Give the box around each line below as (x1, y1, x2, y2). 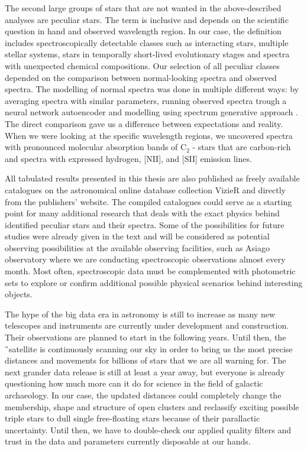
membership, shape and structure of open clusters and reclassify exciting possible (5, 400, 299, 413)
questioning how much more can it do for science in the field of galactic (5, 377, 263, 390)
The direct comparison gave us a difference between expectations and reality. (5, 117, 283, 129)
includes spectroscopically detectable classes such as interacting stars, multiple (5, 36, 289, 48)
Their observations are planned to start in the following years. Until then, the (5, 331, 286, 343)
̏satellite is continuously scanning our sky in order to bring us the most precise (5, 342, 293, 355)
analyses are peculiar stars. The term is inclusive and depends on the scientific (5, 13, 289, 25)
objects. (5, 288, 33, 300)
